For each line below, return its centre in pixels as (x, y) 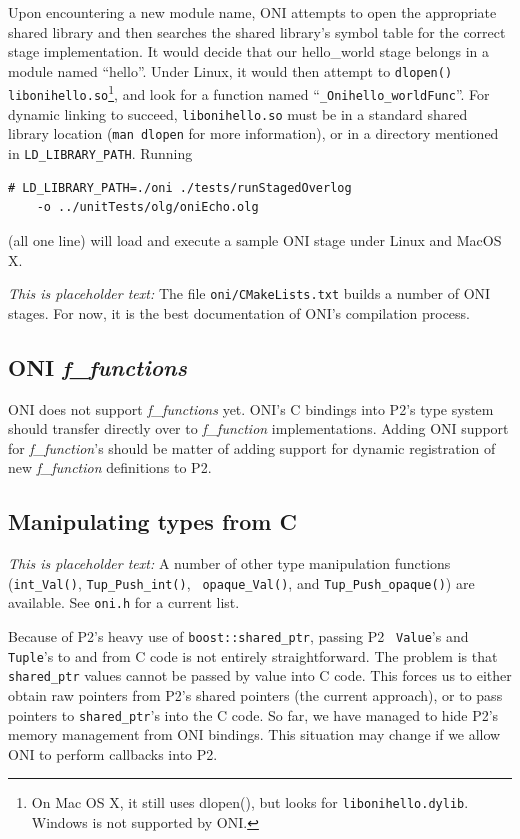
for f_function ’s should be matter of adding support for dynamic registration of (252, 447)
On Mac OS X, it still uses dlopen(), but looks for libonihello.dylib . (250, 802)
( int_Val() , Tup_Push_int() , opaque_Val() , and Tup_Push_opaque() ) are (241, 582)
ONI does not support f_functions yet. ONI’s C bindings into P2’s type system (251, 408)
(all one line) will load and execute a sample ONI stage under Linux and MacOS (255, 239)
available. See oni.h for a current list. (124, 602)
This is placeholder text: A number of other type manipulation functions (229, 563)
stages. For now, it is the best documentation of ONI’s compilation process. (239, 312)
